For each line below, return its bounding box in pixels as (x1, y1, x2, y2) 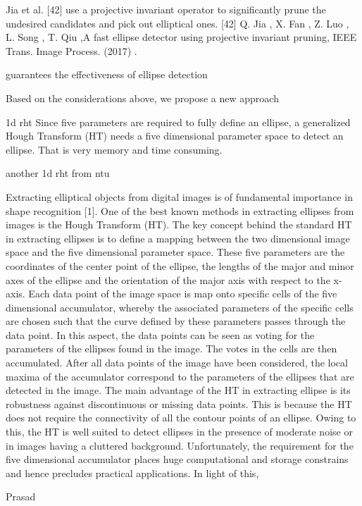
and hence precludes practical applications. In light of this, (6, 465, 259, 480)
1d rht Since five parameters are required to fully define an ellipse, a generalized (6, 114, 351, 129)
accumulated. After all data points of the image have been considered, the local (6, 355, 348, 370)
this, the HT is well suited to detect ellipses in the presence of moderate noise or (6, 424, 353, 439)
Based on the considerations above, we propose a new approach (6, 90, 279, 105)
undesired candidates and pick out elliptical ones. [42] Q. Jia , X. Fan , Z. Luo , (6, 16, 349, 30)
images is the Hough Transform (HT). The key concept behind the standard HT (6, 217, 352, 232)
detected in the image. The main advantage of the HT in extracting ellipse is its (6, 383, 351, 397)
